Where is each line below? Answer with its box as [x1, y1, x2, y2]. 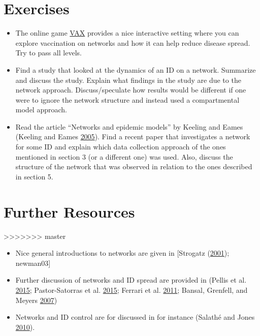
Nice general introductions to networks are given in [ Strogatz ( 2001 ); [15, 248, 230, 258]
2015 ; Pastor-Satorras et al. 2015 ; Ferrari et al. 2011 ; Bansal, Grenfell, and [15, 284, 248, 295]
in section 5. [15, 171, 53, 181]
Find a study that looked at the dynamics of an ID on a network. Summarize [15, 64, 256, 75]
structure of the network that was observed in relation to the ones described [15, 161, 252, 172]
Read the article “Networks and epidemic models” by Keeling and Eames [15, 121, 243, 132]
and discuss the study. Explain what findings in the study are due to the [15, 74, 241, 85]
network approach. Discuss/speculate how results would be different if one [15, 84, 246, 95]
